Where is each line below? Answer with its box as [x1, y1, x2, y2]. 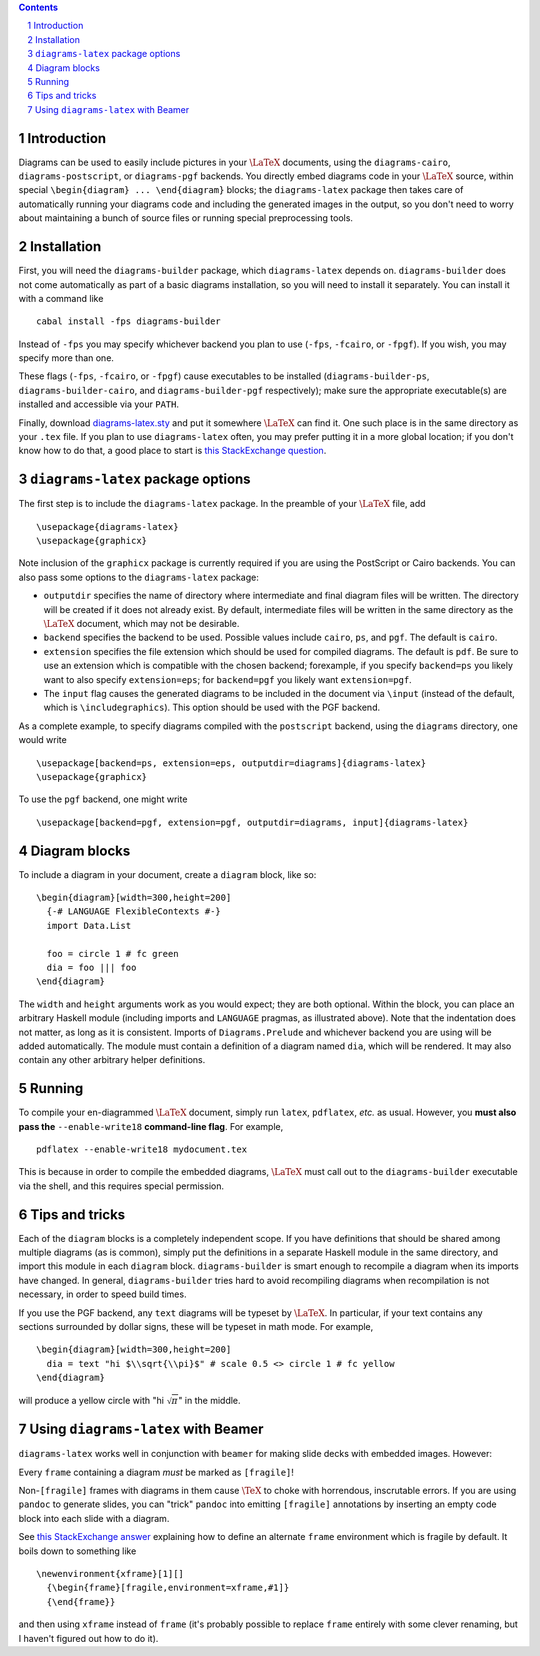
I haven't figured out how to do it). [18, 1632, 159, 1644]
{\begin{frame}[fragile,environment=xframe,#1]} [46, 1582, 290, 1594]
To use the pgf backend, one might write [18, 793, 188, 805]
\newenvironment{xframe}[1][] [36, 1568, 185, 1579]
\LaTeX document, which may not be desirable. [43, 618, 240, 630]
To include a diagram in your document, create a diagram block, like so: [18, 868, 317, 880]
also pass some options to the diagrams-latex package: [18, 571, 259, 583]
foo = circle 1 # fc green [46, 948, 179, 959]
